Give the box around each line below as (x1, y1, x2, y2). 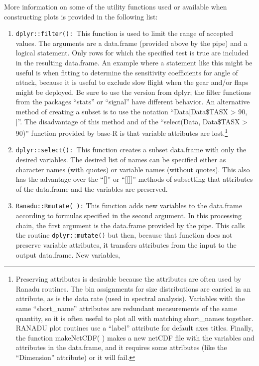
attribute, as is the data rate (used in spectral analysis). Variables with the (15, 293, 245, 304)
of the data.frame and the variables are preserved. (15, 183, 168, 194)
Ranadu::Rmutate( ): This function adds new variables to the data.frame (15, 200, 242, 211)
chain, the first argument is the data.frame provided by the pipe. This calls (15, 220, 245, 230)
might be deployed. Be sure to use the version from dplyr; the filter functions (15, 86, 251, 97)
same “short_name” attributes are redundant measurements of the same (15, 303, 237, 313)
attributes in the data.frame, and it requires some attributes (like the (15, 342, 227, 353)
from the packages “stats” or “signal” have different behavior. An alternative (15, 96, 250, 107)
